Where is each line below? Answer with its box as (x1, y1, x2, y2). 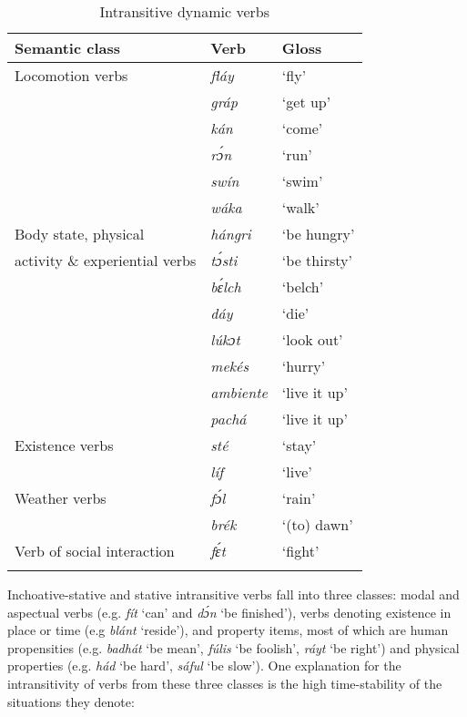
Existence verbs (15, 435, 114, 456)
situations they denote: (7, 691, 135, 711)
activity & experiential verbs (15, 250, 197, 271)
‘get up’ (281, 91, 331, 112)
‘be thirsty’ (281, 250, 352, 271)
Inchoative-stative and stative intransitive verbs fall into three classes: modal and (7, 585, 460, 603)
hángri (210, 223, 251, 244)
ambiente (210, 382, 268, 403)
